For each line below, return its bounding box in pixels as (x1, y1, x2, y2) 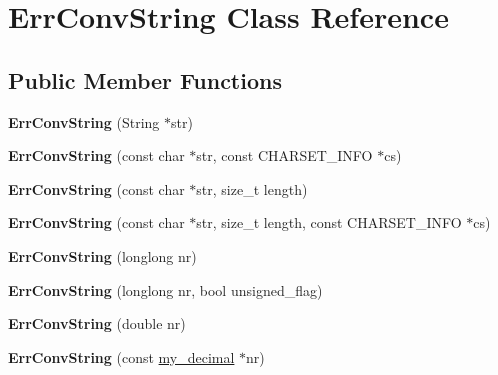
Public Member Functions (8, 64, 282, 95)
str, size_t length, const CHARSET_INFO (196, 212, 462, 233)
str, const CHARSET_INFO (196, 145, 373, 166)
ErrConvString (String (8, 111, 160, 132)
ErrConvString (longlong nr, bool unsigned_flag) (8, 279, 323, 300)
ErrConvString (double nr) (8, 313, 186, 334)
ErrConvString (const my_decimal (8, 346, 235, 367)
